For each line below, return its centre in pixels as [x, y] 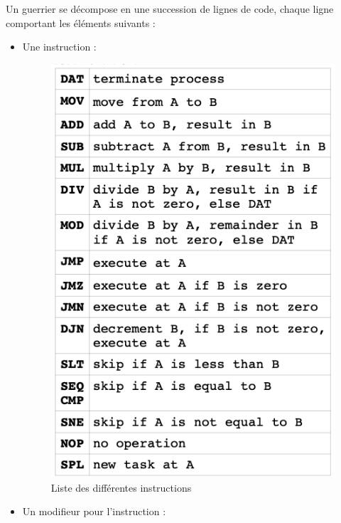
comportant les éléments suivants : [81, 22]
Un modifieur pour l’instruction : [94, 511]
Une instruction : [59, 47]
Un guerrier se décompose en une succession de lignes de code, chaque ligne [170, 9]
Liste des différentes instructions [121, 487]
